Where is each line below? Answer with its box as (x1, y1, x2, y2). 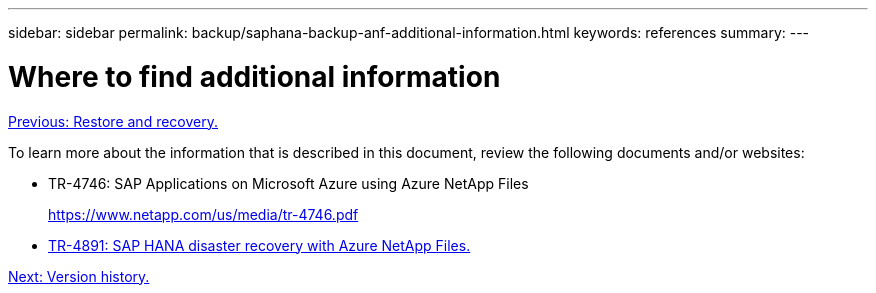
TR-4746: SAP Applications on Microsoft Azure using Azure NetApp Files (48, 174, 529, 192)
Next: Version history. (8, 267, 150, 285)
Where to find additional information (8, 59, 501, 94)
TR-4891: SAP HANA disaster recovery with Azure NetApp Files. (48, 236, 471, 254)
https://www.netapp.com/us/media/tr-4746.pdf (48, 205, 359, 223)
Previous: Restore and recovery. (8, 112, 218, 130)
